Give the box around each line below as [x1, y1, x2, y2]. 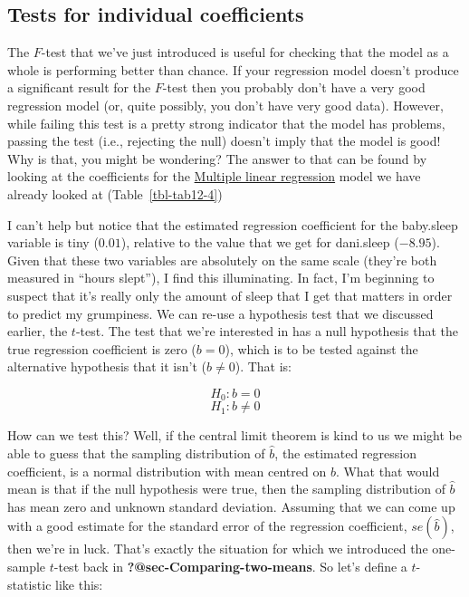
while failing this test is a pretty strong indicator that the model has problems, [7, 113, 445, 132]
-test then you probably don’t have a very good [162, 78, 426, 97]
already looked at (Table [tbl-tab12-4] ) [7, 184, 223, 203]
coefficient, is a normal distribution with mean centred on [7, 461, 327, 480]
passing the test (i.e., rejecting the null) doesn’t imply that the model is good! [7, 131, 441, 150]
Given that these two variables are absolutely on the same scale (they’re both [7, 250, 437, 269]
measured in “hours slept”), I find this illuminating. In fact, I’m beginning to [7, 268, 435, 287]
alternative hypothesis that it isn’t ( [7, 357, 207, 376]
